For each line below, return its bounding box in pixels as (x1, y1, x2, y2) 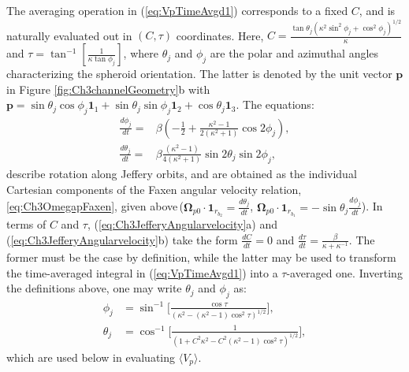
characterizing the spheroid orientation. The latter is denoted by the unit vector (6, 65, 392, 82)
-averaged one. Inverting (286, 264, 403, 281)
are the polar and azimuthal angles (210, 45, 379, 61)
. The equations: (236, 96, 314, 113)
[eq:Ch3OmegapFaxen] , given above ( (6, 198, 184, 214)
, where (123, 45, 158, 61)
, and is (359, 2, 396, 18)
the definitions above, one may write (6, 280, 182, 296)
